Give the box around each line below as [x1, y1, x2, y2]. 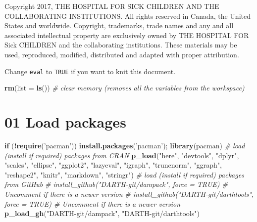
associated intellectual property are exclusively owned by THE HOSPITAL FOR [4, 30, 249, 40]
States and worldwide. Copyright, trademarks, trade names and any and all [4, 20, 234, 31]
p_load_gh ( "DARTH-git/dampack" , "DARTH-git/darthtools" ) [4, 208, 200, 219]
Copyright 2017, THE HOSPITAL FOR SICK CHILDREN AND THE [4, 1, 219, 11]
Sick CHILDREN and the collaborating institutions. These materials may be [4, 40, 237, 50]
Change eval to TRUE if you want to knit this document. [4, 66, 176, 76]
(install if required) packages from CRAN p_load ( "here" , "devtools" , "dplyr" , [4, 150, 239, 160]
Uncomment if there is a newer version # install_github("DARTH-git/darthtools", [4, 188, 254, 199]
